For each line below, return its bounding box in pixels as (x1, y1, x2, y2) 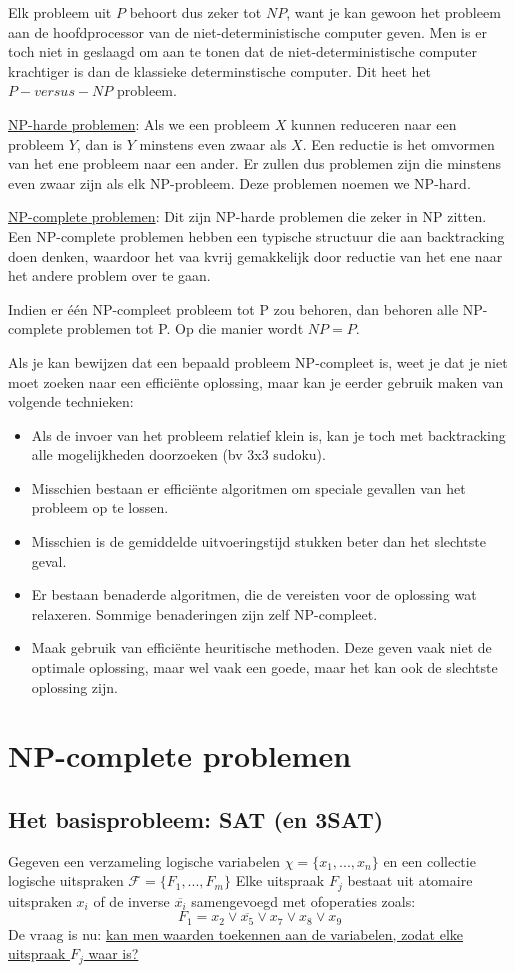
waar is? (88, 943, 139, 964)
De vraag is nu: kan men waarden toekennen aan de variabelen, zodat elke (8, 923, 463, 944)
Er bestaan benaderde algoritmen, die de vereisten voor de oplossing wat (31, 584, 477, 605)
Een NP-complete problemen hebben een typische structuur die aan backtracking (8, 225, 505, 246)
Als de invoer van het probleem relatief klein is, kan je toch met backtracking (31, 424, 506, 445)
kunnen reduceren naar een (291, 113, 457, 134)
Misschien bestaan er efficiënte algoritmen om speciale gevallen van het (31, 477, 466, 498)
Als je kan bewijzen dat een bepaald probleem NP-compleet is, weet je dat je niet (8, 351, 508, 372)
